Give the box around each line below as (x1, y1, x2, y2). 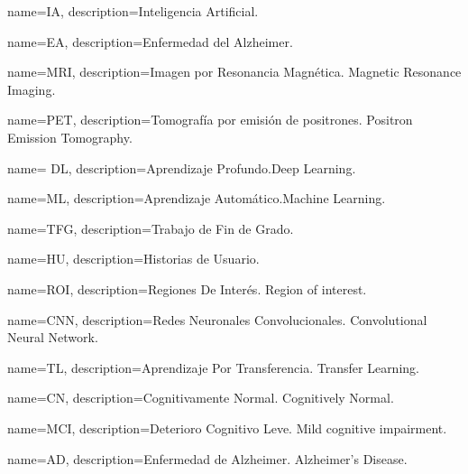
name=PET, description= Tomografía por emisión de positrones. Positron (7, 110, 413, 129)
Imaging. (7, 79, 56, 98)
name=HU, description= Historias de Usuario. (7, 249, 260, 268)
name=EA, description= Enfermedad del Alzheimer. (7, 32, 293, 51)
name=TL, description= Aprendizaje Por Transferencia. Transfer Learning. (7, 358, 419, 376)
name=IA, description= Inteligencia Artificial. (7, 2, 259, 20)
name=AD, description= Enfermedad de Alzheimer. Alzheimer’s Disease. (7, 449, 408, 468)
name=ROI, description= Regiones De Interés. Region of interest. (7, 279, 367, 298)
